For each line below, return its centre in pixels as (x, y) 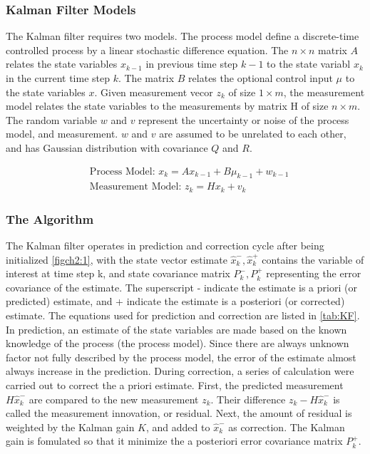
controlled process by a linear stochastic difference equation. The (147, 50)
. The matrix (146, 78)
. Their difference (248, 399)
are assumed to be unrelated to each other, (253, 134)
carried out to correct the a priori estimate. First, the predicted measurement (175, 385)
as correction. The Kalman (287, 427)
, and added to (178, 427)
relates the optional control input (261, 78)
